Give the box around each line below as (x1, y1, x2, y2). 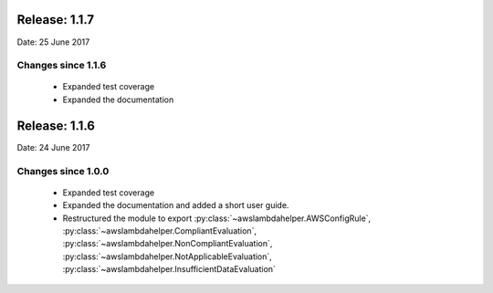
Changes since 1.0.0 (16, 164, 110, 177)
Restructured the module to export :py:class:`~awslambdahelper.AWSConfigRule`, (62, 213, 372, 224)
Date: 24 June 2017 (16, 141, 90, 152)
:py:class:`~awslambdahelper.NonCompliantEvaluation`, (62, 238, 273, 249)
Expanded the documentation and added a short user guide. (62, 200, 289, 211)
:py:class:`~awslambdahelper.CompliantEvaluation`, (62, 225, 257, 236)
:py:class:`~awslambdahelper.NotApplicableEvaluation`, (62, 251, 273, 262)
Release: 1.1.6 (16, 118, 96, 133)
